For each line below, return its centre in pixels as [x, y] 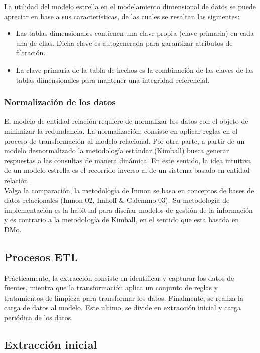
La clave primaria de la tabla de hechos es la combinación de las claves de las [135, 69]
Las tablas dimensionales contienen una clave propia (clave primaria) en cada [135, 33]
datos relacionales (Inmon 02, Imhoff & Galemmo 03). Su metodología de [117, 200]
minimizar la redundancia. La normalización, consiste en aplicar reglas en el [121, 130]
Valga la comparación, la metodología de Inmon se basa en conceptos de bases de [129, 190]
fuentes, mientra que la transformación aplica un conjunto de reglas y [111, 288]
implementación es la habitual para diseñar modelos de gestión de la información [128, 210]
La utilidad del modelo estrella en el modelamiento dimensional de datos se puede [130, 6]
